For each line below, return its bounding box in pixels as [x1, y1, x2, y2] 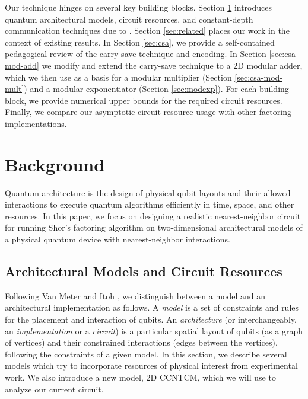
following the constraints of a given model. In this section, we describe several [5, 347, 287, 360]
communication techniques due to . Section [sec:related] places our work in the [5, 24, 290, 37]
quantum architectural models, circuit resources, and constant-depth [5, 12, 253, 25]
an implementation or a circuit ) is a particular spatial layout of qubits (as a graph [5, 324, 303, 337]
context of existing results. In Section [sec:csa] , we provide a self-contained [5, 36, 275, 48]
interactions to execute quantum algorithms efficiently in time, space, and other [5, 198, 294, 210]
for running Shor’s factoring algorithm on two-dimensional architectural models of [5, 221, 303, 234]
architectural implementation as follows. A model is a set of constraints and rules [5, 301, 299, 314]
